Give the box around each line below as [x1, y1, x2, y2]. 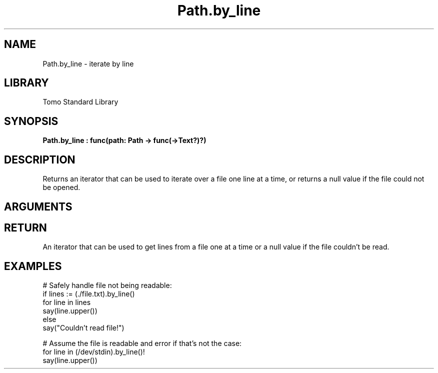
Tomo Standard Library [42, 97, 118, 106]
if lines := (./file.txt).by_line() [42, 289, 135, 298]
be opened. [42, 183, 80, 192]
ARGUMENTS [4, 200, 72, 213]
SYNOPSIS [4, 114, 58, 127]
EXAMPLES [4, 259, 62, 272]
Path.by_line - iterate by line [42, 59, 134, 68]
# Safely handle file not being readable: [42, 281, 172, 290]
